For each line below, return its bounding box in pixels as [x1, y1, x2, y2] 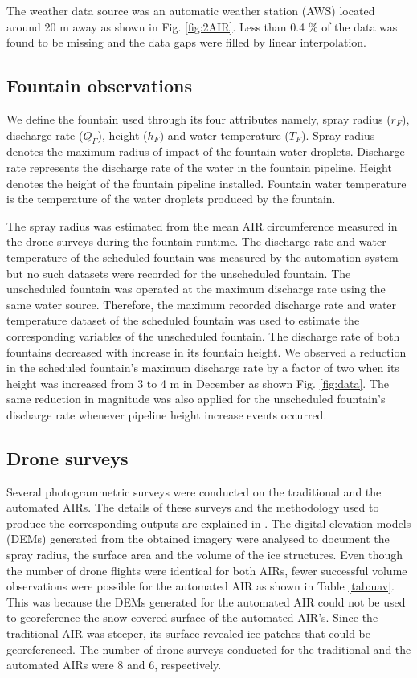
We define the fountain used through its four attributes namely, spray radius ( [6, 110, 391, 127]
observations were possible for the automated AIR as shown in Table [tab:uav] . [6, 578, 395, 594]
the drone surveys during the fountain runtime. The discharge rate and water [6, 233, 386, 250]
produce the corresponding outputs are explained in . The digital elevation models [6, 514, 411, 531]
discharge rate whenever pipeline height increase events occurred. [6, 406, 327, 423]
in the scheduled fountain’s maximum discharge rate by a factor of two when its [6, 359, 399, 376]
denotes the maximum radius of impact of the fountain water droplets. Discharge [6, 143, 405, 160]
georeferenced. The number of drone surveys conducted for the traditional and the [6, 640, 411, 657]
